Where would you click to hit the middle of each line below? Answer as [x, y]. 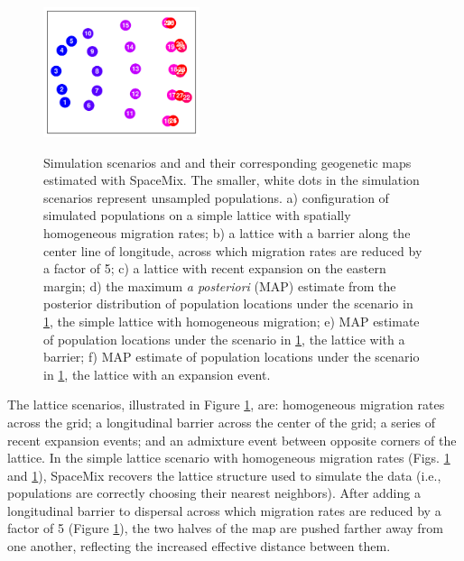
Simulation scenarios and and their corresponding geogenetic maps [227, 162]
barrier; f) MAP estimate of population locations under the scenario [232, 357]
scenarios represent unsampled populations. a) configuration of [216, 197]
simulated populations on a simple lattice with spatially [197, 215]
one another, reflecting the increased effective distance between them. [199, 546]
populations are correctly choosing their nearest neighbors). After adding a [214, 493]
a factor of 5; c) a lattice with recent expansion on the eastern [215, 268]
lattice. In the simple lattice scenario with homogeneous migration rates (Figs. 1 [229, 458]
